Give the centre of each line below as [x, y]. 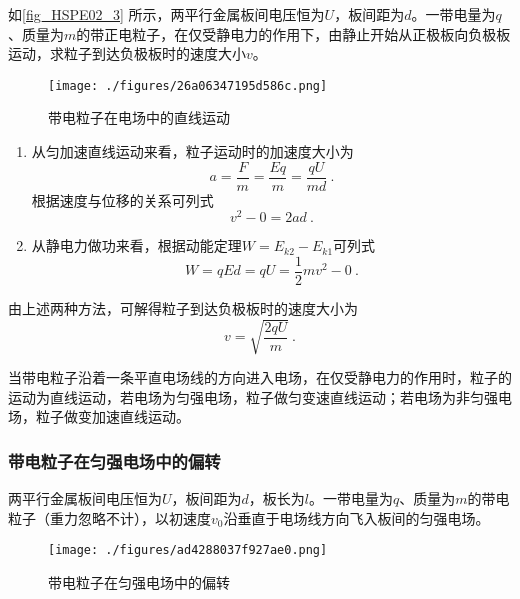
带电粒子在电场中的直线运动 [139, 117]
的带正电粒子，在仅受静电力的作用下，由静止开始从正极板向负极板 [293, 33]
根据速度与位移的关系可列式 [122, 199]
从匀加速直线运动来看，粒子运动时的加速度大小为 [192, 151]
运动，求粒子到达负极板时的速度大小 [127, 53]
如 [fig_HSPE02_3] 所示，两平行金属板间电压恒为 [166, 14]
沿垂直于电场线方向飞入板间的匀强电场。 [356, 517]
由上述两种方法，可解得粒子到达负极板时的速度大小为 [183, 308]
